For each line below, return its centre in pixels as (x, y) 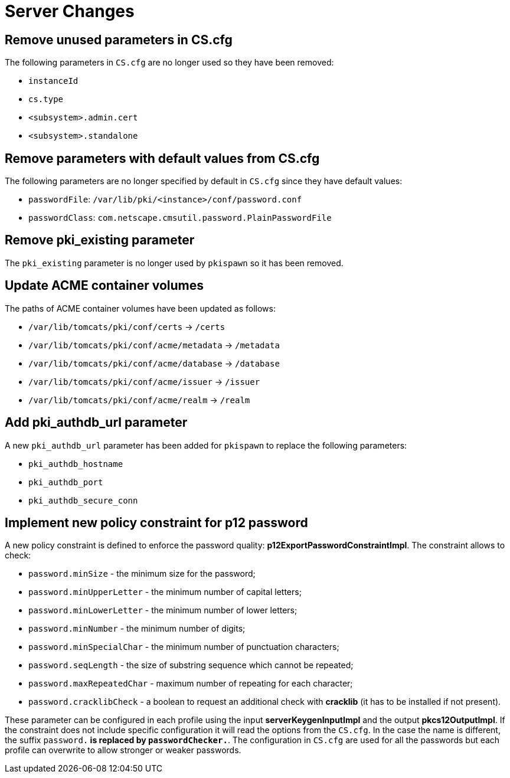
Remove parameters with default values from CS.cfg (162, 158)
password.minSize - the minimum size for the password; (142, 574)
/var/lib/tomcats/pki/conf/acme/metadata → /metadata (154, 345)
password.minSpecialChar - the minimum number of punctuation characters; (184, 647)
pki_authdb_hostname (76, 464)
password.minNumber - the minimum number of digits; (137, 629)
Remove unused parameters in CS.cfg (119, 40)
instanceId (53, 81)
